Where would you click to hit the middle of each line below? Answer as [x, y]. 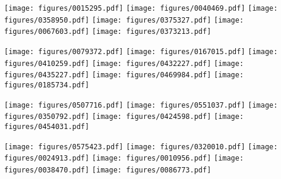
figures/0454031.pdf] [47, 126]
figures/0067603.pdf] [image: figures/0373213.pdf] [108, 32]
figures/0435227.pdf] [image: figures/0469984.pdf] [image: [124, 75]
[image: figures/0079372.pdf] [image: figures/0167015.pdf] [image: [141, 51]
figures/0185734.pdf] [47, 85]
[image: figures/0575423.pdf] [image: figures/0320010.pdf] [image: [141, 147]
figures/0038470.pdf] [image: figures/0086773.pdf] [108, 170]
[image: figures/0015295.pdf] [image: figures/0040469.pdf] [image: [141, 8]
